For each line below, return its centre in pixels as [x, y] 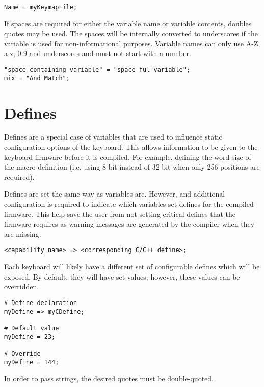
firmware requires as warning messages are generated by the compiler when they [129, 224]
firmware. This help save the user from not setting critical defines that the [120, 214]
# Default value [32, 328]
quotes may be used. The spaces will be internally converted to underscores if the [131, 33]
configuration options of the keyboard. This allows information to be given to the [131, 147]
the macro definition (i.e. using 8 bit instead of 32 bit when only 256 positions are [132, 167]
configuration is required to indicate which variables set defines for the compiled [129, 204]
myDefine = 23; [30, 337]
